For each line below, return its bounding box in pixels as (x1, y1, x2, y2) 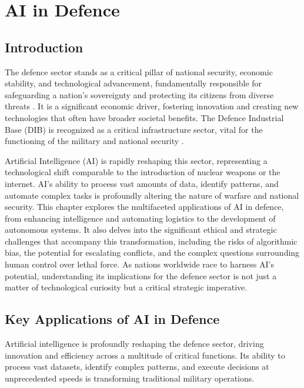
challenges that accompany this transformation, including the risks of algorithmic (5, 235, 298, 247)
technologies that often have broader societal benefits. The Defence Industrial (5, 111, 284, 123)
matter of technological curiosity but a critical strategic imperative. (5, 281, 248, 293)
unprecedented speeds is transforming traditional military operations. (5, 372, 255, 384)
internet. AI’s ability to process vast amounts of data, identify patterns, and (5, 177, 279, 189)
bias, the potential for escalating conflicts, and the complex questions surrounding (5, 246, 300, 259)
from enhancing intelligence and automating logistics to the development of (5, 212, 276, 224)
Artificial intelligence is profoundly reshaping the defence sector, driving (5, 337, 264, 350)
